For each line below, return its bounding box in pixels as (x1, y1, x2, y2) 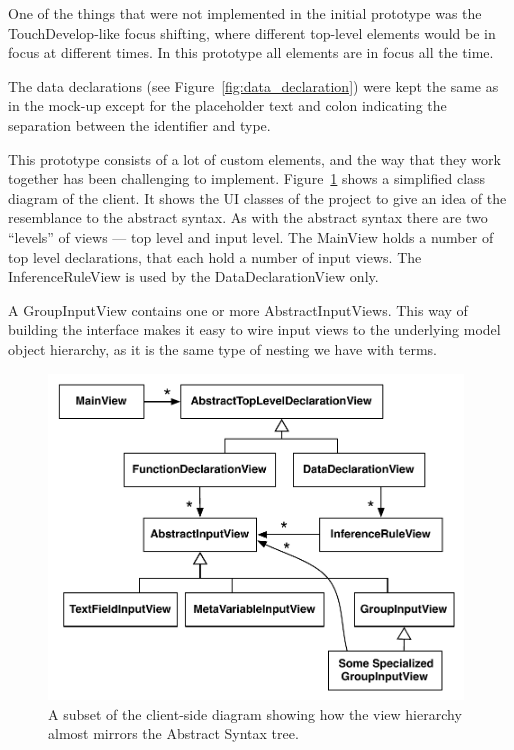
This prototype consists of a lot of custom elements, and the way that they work (8, 148, 501, 169)
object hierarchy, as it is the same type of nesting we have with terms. (8, 338, 438, 359)
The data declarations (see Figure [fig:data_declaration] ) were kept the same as (8, 75, 499, 96)
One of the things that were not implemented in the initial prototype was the (8, 3, 482, 23)
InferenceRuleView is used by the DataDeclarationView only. (8, 266, 379, 287)
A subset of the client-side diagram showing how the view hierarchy (48, 703, 462, 724)
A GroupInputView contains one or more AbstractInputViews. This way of (8, 299, 468, 320)
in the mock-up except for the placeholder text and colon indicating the (8, 95, 447, 116)
